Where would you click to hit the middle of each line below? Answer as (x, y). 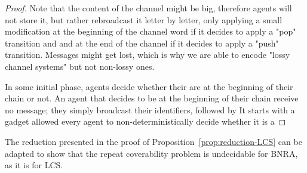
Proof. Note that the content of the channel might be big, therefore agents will (148, 8)
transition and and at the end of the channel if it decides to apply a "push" (142, 43)
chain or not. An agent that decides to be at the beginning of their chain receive (152, 98)
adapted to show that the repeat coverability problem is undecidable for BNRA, (151, 153)
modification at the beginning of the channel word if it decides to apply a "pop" (151, 31)
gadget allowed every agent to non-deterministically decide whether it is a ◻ (145, 121)
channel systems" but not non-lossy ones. (80, 66)
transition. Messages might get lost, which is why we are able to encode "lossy (148, 55)
